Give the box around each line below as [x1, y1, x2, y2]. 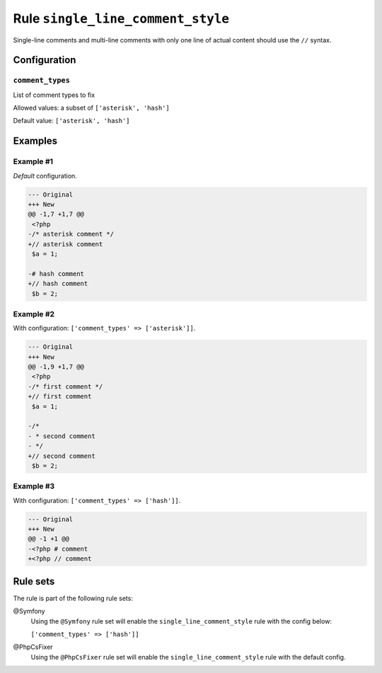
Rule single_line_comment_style [13, 11, 230, 26]
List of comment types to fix [13, 91, 95, 99]
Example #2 [13, 309, 55, 318]
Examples [13, 135, 58, 147]
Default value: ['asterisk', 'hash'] [13, 117, 130, 125]
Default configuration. [13, 171, 77, 180]
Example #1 [13, 156, 53, 166]
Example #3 [13, 481, 55, 491]
